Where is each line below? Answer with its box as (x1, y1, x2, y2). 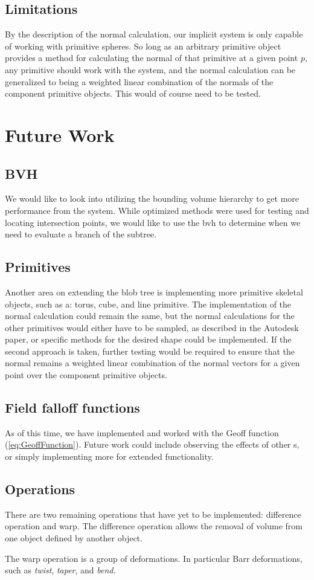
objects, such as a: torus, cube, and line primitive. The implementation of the (5, 297, 292, 310)
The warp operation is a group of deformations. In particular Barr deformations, (5, 552, 303, 564)
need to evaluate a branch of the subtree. (5, 228, 156, 240)
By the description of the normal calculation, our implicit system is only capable (5, 28, 303, 40)
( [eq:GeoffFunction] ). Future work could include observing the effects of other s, (5, 438, 300, 451)
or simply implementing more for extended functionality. (5, 450, 214, 463)
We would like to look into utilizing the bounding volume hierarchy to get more (5, 192, 300, 205)
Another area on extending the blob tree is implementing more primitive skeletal (5, 285, 303, 298)
